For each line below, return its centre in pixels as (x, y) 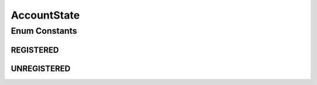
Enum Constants (44, 31)
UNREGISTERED (41, 68)
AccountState (45, 15)
